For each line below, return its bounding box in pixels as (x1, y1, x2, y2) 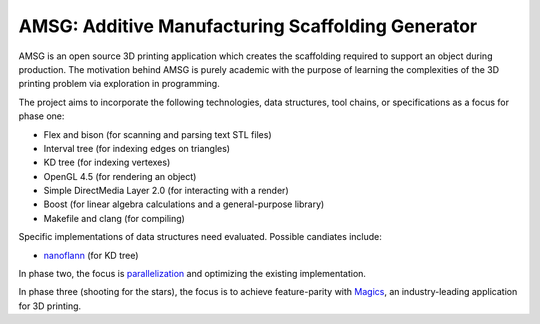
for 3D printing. (18, 300, 82, 312)
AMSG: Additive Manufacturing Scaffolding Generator (18, 15, 478, 37)
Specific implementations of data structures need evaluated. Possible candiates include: (18, 231, 382, 243)
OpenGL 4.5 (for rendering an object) (43, 170, 197, 182)
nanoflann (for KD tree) (43, 249, 139, 261)
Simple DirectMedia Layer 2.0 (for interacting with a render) (43, 185, 289, 197)
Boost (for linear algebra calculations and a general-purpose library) (43, 198, 325, 210)
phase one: (18, 110, 65, 122)
